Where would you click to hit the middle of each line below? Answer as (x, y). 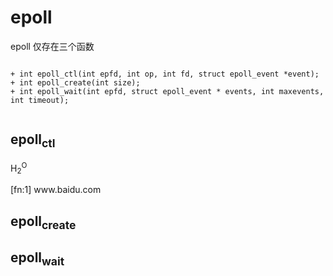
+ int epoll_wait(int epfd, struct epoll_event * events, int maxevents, (167, 91)
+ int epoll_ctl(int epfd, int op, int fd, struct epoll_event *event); (165, 74)
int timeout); (40, 100)
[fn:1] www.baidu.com (56, 190)
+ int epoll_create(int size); (75, 82)
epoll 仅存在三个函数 (52, 46)
